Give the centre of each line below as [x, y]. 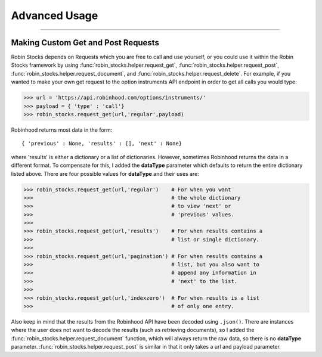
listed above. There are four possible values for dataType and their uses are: [105, 173]
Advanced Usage [55, 15]
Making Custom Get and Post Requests [85, 43]
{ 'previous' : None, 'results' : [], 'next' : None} [102, 144]
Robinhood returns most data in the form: [62, 130]
